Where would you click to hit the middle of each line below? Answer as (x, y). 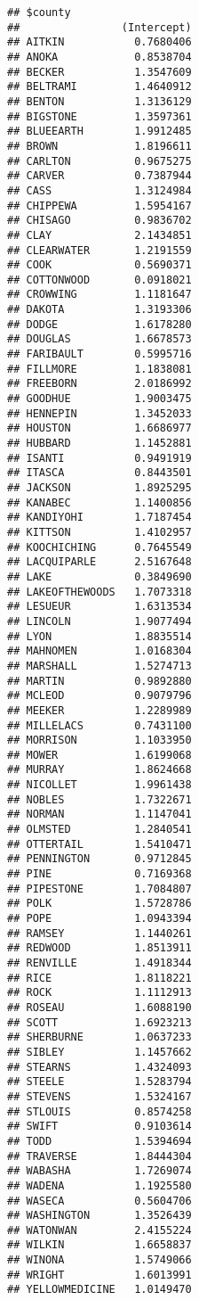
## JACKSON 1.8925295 (99, 488)
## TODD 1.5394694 (99, 1141)
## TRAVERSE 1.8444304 (99, 1156)
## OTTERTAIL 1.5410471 (99, 844)
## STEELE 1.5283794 (99, 1082)
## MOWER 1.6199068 (99, 755)
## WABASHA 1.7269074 (99, 1171)
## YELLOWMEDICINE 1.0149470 (99, 1290)
